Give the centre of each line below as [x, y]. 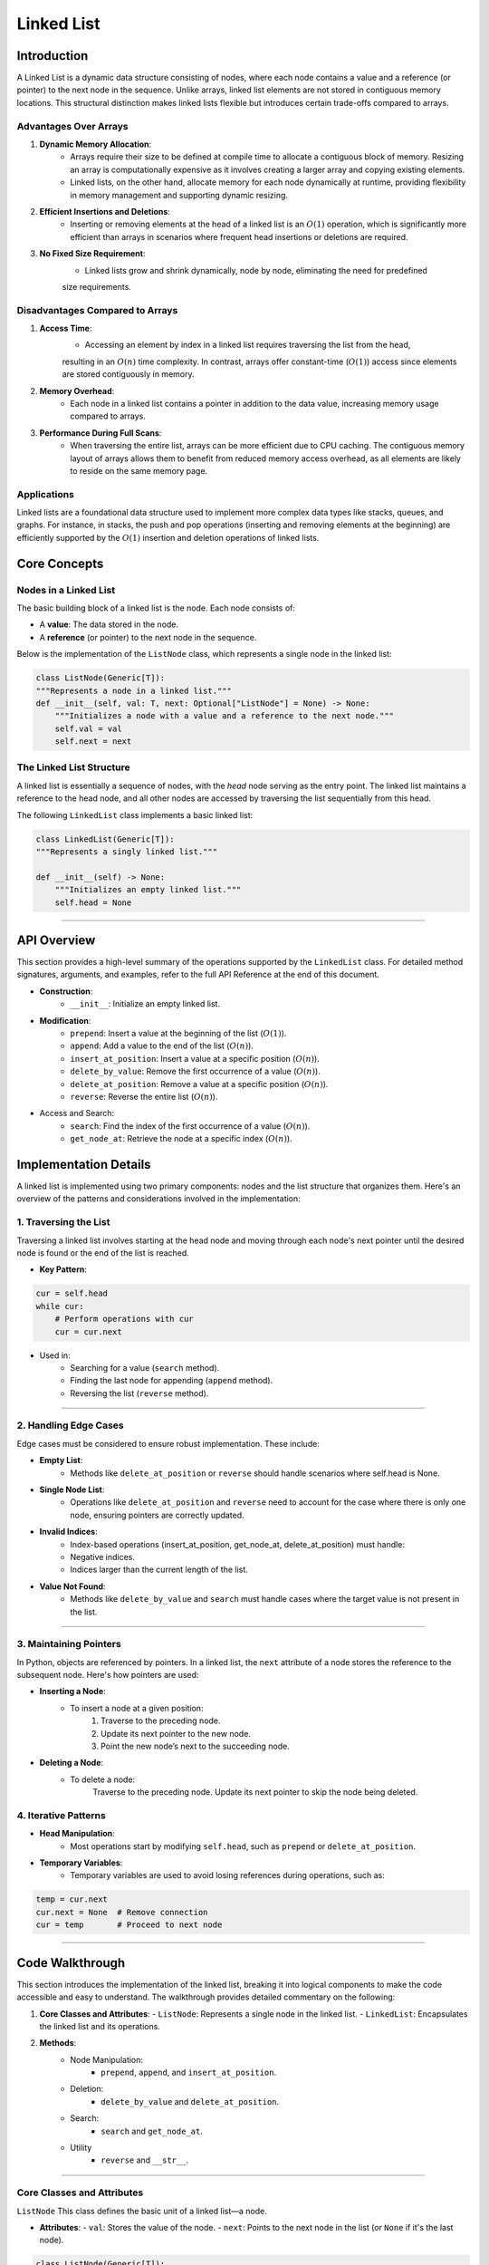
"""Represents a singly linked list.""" [126, 852]
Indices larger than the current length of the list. [159, 1570]
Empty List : [61, 1460]
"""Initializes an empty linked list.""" [148, 890]
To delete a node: [103, 1779]
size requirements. [96, 286]
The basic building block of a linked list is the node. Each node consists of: [156, 608]
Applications [45, 494]
